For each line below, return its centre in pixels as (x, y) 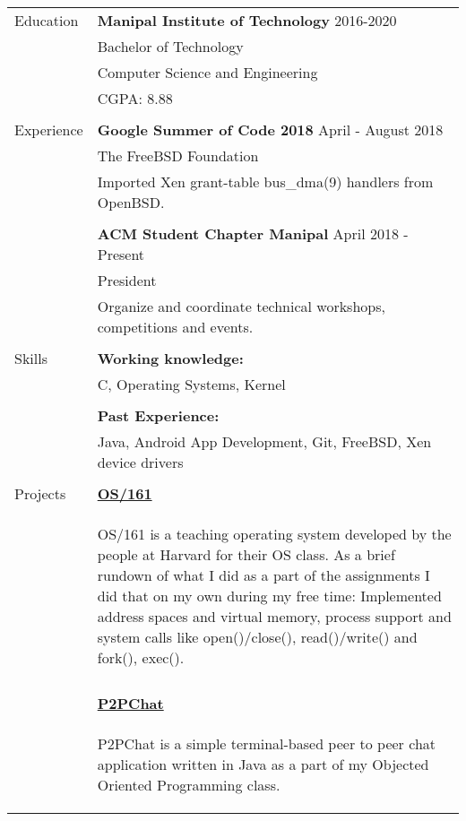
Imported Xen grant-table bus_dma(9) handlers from (265, 181)
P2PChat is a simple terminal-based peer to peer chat (266, 743)
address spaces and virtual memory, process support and (274, 616)
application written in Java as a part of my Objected (263, 764)
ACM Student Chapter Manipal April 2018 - (253, 233)
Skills (31, 358)
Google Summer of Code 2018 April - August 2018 (270, 130)
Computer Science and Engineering (207, 72)
